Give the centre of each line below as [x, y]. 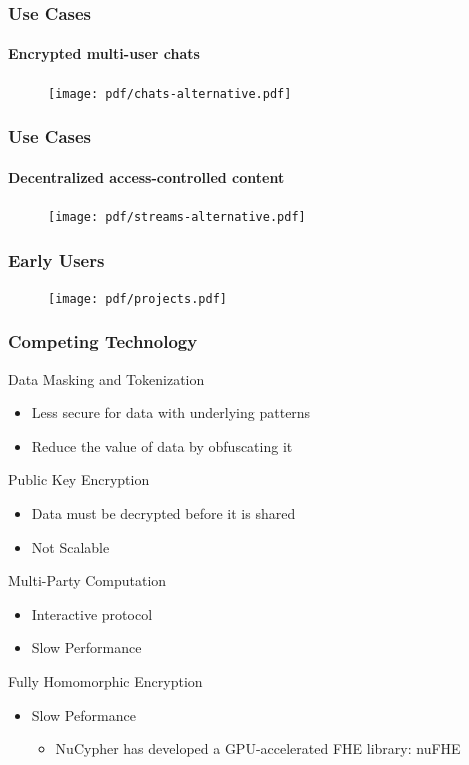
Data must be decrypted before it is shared [163, 513]
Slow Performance [86, 647]
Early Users [56, 259]
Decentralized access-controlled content [146, 176]
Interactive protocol [92, 613]
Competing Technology [103, 341]
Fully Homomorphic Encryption [105, 681]
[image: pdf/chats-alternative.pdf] [170, 93]
